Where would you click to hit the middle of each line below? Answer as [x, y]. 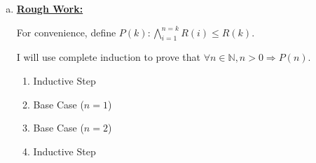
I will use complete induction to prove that [109, 57]
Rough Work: [50, 8]
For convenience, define [66, 32]
